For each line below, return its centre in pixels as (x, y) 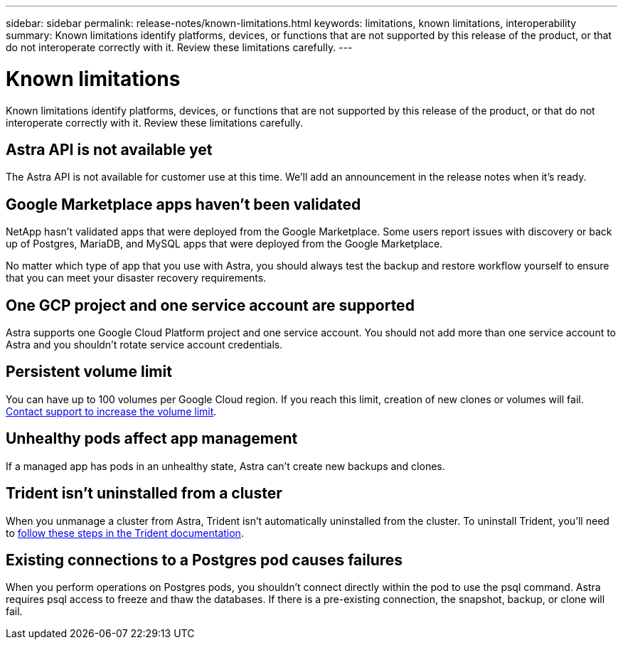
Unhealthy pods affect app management (152, 439)
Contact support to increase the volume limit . (111, 411)
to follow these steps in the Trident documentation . (125, 533)
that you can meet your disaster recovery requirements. (136, 278)
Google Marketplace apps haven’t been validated (183, 204)
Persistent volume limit (89, 372)
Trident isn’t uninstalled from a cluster (144, 494)
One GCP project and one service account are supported (210, 305)
